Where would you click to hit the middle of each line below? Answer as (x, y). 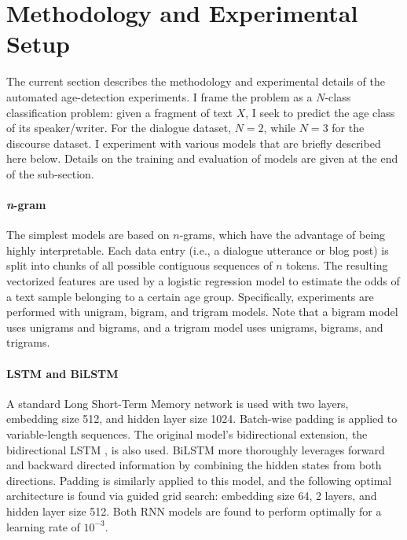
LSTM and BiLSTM (62, 373)
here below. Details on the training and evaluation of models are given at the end (202, 158)
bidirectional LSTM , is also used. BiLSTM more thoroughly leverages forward (196, 449)
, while (280, 128)
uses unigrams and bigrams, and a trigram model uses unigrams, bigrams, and (195, 327)
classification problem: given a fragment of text (120, 112)
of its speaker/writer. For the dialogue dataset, (119, 128)
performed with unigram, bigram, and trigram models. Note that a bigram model (202, 312)
